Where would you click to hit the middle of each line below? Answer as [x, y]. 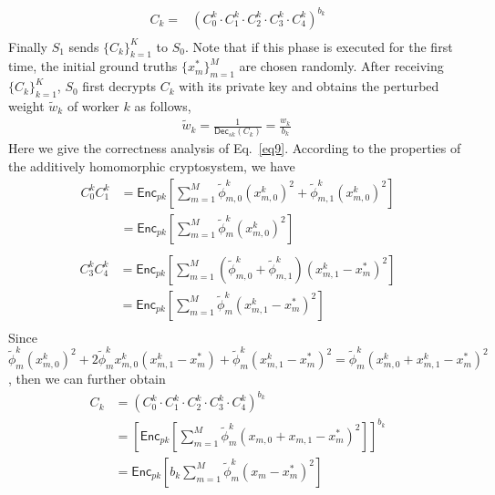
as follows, [163, 105]
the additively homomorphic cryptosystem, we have [152, 166]
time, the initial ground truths [93, 66]
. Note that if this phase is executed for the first [319, 46]
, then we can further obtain [87, 379]
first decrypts [119, 86]
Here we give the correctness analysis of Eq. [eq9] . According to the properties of [235, 148]
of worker [93, 105]
